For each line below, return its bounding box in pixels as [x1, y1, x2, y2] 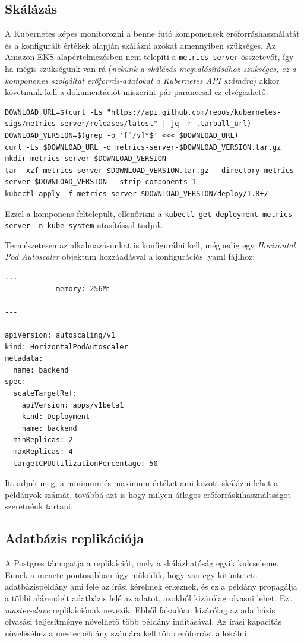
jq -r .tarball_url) [170, 119, 252, 128]
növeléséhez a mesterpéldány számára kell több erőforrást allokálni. [5, 626, 249, 639]
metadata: [5, 354, 43, 363]
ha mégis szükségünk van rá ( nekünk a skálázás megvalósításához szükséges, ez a [5, 62, 296, 75]
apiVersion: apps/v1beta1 [21, 401, 124, 409]
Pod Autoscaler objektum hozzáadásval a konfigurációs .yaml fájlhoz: [5, 250, 255, 263]
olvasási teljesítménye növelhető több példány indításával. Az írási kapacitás [5, 615, 281, 628]
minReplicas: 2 [13, 436, 73, 445]
